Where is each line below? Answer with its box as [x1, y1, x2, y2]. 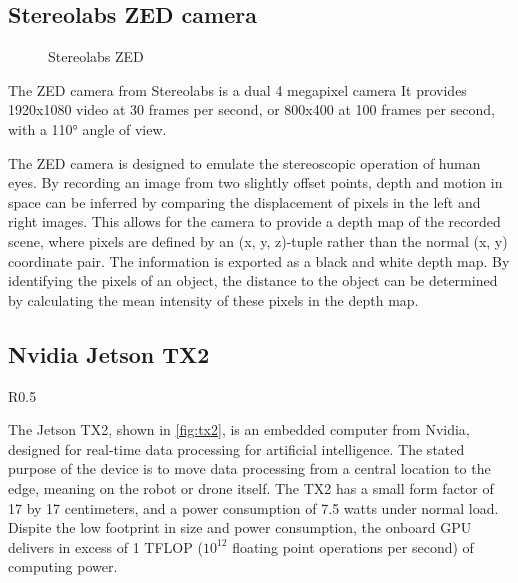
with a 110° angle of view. [8, 118, 167, 139]
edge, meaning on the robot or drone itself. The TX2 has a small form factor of [8, 477, 494, 498]
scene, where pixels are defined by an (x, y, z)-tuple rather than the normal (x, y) [8, 230, 508, 251]
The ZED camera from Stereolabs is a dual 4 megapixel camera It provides [8, 79, 467, 100]
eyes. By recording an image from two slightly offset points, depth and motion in [8, 172, 503, 193]
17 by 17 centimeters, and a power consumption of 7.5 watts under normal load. [8, 497, 499, 518]
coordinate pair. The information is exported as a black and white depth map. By [8, 250, 510, 271]
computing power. [8, 556, 118, 577]
